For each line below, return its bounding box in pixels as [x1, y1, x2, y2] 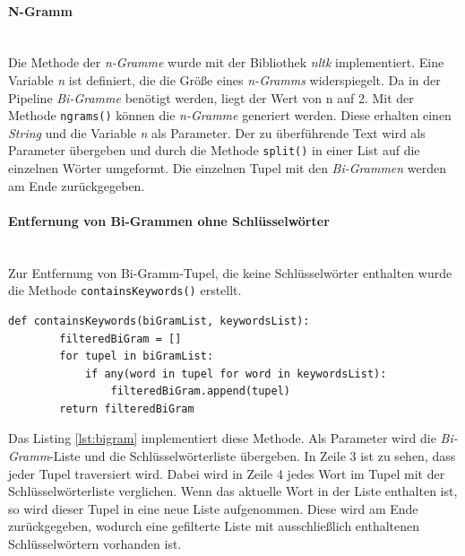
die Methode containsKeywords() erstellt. [8, 281, 242, 300]
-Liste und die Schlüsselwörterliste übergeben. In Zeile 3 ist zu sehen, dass [49, 447, 456, 465]
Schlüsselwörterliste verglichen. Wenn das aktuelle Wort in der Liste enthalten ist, [8, 482, 458, 500]
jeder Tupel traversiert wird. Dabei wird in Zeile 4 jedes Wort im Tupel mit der [8, 464, 445, 482]
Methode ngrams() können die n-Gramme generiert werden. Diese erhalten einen [8, 106, 452, 125]
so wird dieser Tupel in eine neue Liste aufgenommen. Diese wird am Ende [8, 499, 418, 517]
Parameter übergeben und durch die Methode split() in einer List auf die [8, 141, 420, 160]
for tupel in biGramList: [59, 350, 214, 363]
